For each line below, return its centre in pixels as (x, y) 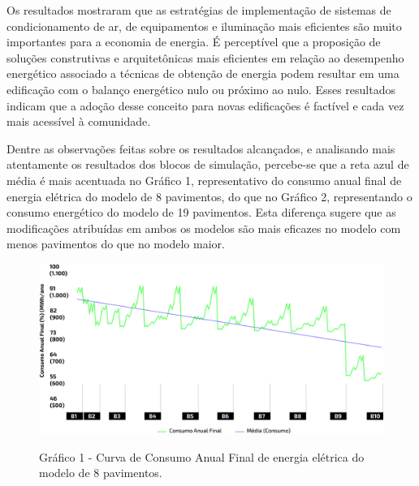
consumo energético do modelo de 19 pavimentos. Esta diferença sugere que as (201, 212)
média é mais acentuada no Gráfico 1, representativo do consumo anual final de (204, 180)
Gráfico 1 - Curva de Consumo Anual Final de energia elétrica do (202, 456)
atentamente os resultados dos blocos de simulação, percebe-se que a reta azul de (208, 164)
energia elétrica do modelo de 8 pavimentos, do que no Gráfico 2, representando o (209, 196)
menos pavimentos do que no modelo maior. (116, 244)
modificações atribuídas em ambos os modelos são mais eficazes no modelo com (204, 228)
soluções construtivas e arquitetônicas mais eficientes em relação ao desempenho (205, 57)
